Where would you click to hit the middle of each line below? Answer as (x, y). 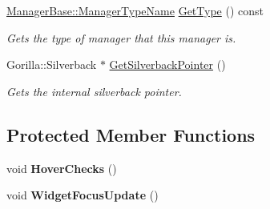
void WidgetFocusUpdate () (83, 195)
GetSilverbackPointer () (167, 64)
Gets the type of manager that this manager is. (121, 37)
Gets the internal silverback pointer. (94, 91)
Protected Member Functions (131, 134)
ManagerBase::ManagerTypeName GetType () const (135, 10)
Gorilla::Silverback (52, 64)
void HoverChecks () (62, 168)
